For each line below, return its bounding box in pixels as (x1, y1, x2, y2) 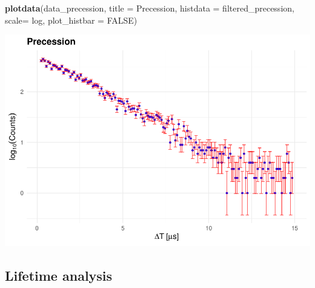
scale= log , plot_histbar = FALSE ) (5, 13, 138, 26)
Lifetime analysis (5, 266, 113, 285)
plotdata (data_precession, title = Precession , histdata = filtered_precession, (5, 2, 294, 14)
